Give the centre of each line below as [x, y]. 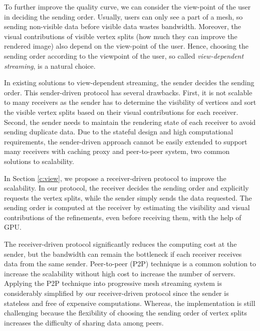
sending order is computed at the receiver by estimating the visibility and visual [127, 207]
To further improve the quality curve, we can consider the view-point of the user [127, 7]
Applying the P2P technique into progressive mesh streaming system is [113, 283]
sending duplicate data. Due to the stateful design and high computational [119, 132]
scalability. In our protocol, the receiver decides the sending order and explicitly [126, 188]
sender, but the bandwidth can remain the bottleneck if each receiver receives [123, 254]
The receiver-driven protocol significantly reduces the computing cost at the [120, 244]
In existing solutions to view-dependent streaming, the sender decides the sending [129, 82]
